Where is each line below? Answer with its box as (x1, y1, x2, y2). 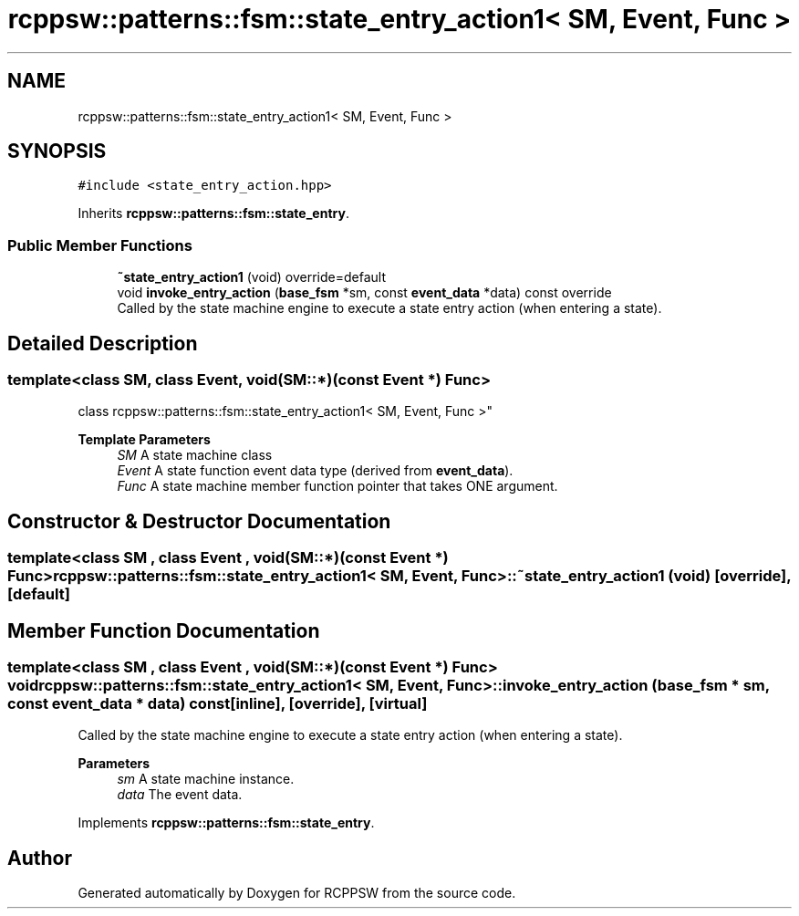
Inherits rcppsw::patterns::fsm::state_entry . (78, 205, 349, 222)
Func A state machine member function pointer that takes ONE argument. (117, 478, 558, 494)
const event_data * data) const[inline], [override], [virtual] (7, 694, 428, 713)
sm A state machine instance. (117, 771, 295, 787)
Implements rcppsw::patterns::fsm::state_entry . (78, 815, 375, 831)
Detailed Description (7, 331, 198, 355)
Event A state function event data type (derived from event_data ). (117, 463, 514, 479)
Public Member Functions (7, 235, 192, 255)
